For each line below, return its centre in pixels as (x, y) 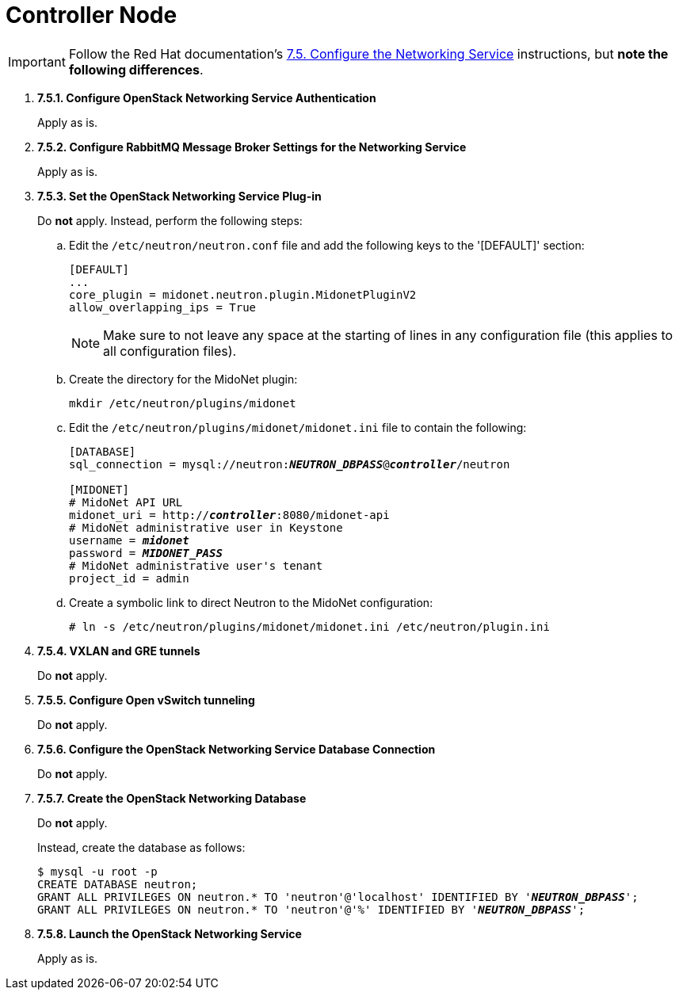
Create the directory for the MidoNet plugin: (183, 379)
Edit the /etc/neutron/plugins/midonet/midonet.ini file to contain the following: (298, 427)
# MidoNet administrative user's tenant (196, 565)
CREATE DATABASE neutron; (118, 884)
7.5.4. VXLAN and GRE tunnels (119, 651)
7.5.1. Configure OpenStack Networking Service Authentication (207, 97)
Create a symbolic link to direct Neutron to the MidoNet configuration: (251, 602)
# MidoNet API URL (126, 502)
